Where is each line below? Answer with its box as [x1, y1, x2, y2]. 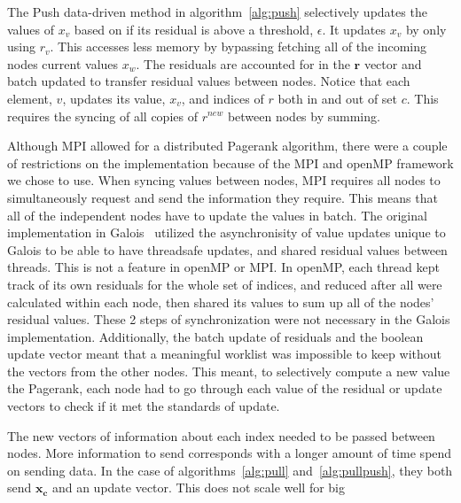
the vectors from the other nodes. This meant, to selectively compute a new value [7, 361, 450, 380]
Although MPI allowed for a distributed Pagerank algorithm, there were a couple [7, 136, 448, 155]
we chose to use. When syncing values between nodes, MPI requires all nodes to [7, 171, 441, 190]
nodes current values [7, 54, 119, 73]
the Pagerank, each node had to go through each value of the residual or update [7, 379, 442, 398]
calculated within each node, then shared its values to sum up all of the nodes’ [7, 292, 434, 311]
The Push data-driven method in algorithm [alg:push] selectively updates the [7, 3, 427, 20]
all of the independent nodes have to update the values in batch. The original [7, 205, 427, 224]
